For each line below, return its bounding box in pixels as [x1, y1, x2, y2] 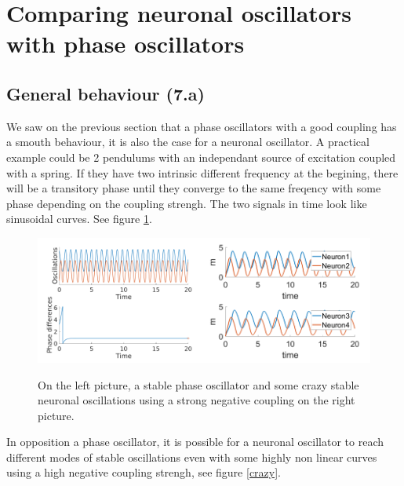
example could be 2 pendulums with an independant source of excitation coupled [6, 148, 396, 165]
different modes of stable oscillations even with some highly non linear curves [6, 448, 377, 465]
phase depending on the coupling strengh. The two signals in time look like [6, 195, 367, 211]
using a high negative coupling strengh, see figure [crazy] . [6, 464, 281, 481]
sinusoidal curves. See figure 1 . [6, 210, 152, 227]
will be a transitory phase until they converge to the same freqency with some [6, 180, 381, 196]
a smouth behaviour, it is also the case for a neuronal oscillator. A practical [6, 133, 369, 150]
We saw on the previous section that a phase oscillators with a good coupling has [6, 118, 397, 134]
